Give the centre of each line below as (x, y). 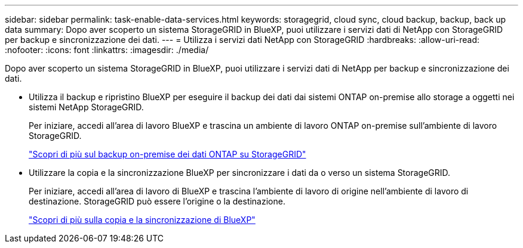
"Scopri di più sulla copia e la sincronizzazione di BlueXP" (142, 220)
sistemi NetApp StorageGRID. (86, 107)
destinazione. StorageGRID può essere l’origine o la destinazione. (157, 201)
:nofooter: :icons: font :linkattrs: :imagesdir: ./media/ (107, 50)
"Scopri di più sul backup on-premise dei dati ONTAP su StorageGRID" (167, 154)
